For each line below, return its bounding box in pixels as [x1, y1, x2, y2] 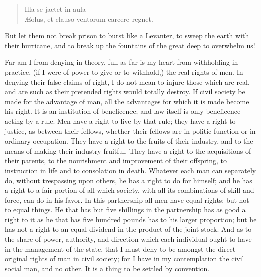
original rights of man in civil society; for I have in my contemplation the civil [5, 253, 244, 264]
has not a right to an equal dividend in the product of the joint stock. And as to [5, 224, 252, 234]
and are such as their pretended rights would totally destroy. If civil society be [5, 86, 245, 97]
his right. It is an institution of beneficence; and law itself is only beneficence [5, 106, 241, 116]
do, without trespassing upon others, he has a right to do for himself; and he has [5, 175, 252, 185]
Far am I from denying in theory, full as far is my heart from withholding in [5, 57, 238, 67]
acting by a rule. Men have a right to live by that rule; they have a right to [5, 115, 236, 126]
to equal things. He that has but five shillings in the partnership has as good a [5, 204, 246, 215]
